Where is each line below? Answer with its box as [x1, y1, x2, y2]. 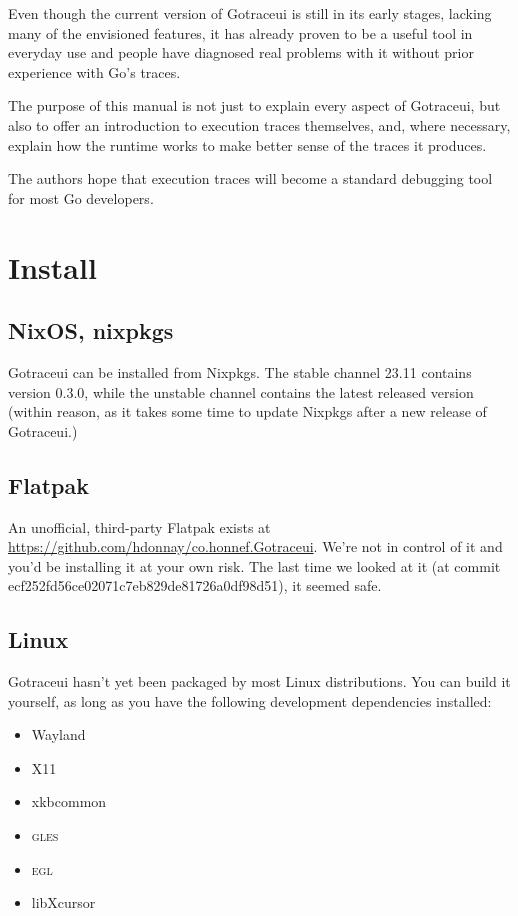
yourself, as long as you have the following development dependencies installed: [8, 690, 492, 711]
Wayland [31, 724, 86, 745]
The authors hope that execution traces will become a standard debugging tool [8, 168, 493, 189]
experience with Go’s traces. [8, 61, 181, 82]
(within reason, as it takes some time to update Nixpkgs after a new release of [8, 401, 487, 422]
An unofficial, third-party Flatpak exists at [8, 516, 271, 537]
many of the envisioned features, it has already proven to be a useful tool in [8, 22, 473, 43]
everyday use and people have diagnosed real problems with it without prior [8, 42, 474, 63]
